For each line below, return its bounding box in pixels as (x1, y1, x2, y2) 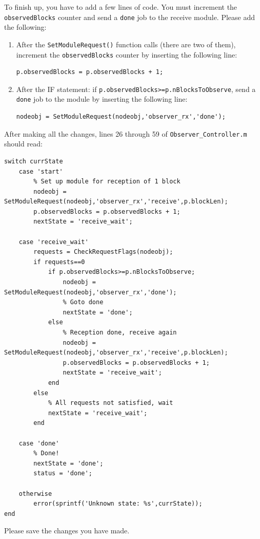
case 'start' (18, 168, 63, 175)
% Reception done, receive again (63, 329, 177, 336)
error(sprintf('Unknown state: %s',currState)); (33, 500, 203, 508)
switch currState (4, 157, 63, 165)
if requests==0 (33, 258, 85, 266)
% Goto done (63, 299, 104, 306)
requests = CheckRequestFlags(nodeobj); (33, 248, 173, 256)
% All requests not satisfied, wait (48, 399, 173, 407)
